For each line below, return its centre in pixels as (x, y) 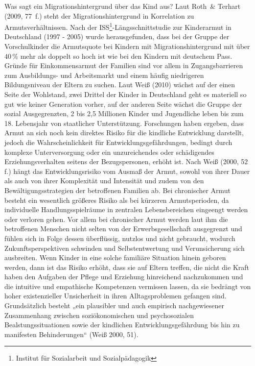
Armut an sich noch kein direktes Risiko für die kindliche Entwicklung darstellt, (124, 133)
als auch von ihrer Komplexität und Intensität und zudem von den (104, 181)
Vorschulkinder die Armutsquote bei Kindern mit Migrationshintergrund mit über (127, 46)
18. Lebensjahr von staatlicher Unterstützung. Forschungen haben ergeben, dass (124, 123)
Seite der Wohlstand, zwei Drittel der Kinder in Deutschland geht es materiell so (126, 94)
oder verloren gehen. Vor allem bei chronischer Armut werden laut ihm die (116, 219)
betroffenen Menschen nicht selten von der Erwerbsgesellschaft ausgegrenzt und (123, 229)
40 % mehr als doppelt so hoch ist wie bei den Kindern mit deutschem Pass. (118, 56)
